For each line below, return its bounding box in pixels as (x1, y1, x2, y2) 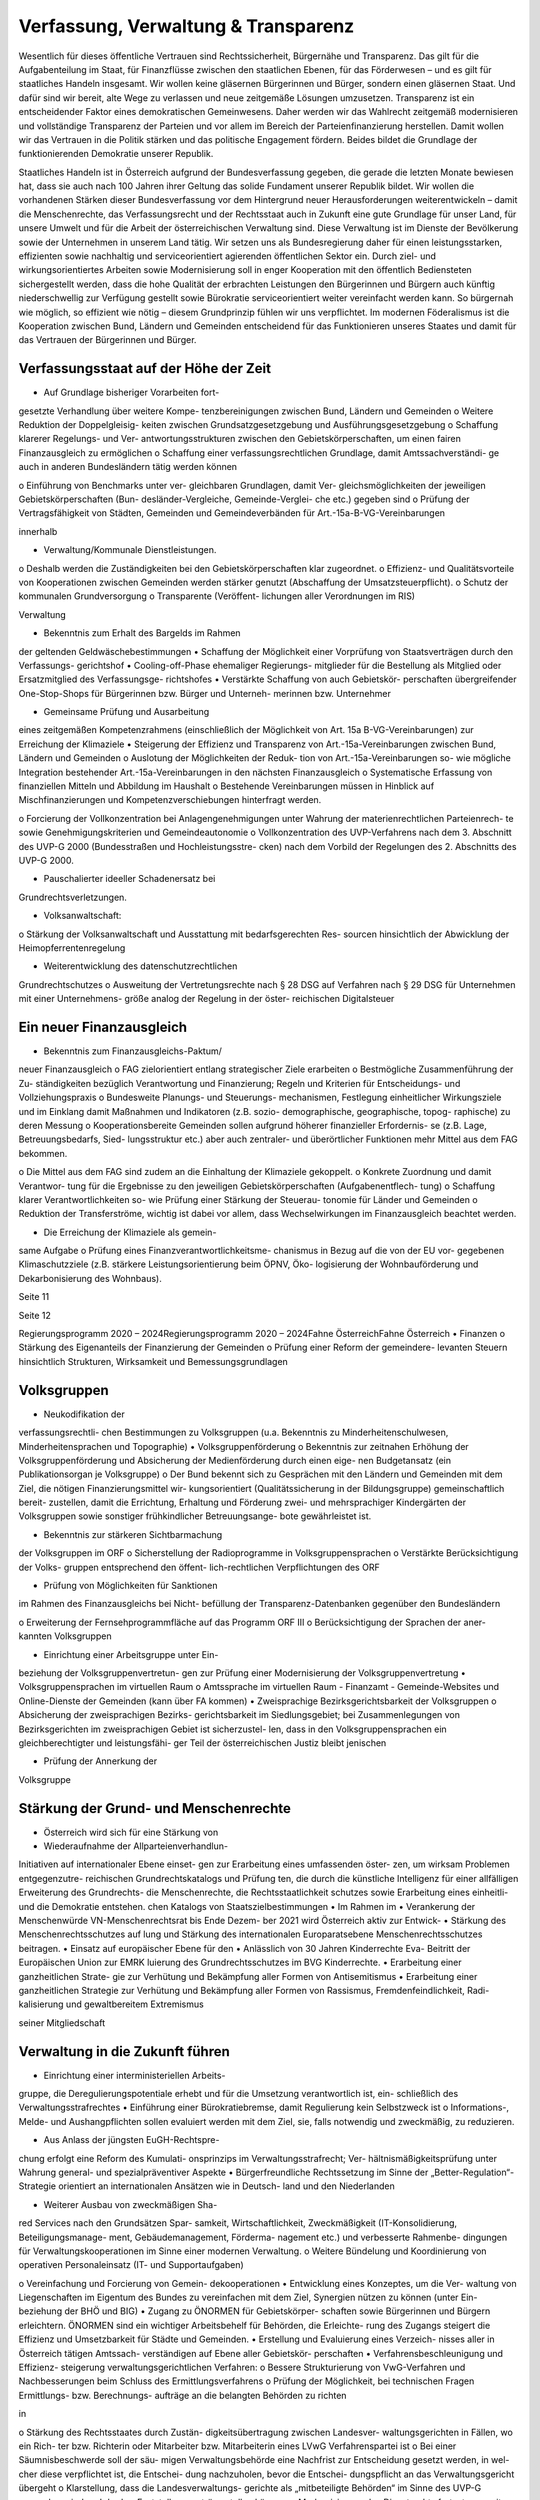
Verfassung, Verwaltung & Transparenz (18, 15, 355, 37)
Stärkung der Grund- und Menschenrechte (18, 1800, 292, 1817)
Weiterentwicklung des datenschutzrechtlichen (43, 960, 238, 972)
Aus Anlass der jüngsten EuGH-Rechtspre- (43, 2134, 220, 2146)
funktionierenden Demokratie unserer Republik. (18, 148, 214, 160)
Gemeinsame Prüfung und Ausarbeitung (43, 706, 210, 718)
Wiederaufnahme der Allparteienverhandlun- (43, 1840, 229, 1852)
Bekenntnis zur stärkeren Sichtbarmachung (43, 1528, 223, 1540)
